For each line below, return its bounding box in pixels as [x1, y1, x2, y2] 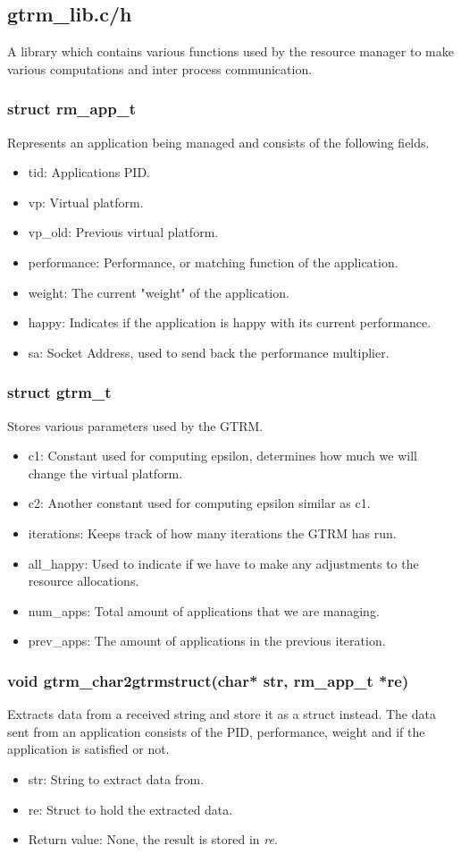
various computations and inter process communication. [7, 59, 313, 78]
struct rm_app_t [7, 97, 137, 120]
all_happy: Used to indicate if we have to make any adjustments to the [28, 554, 419, 572]
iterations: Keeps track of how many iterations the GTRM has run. [28, 523, 397, 542]
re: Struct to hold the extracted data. [28, 799, 233, 818]
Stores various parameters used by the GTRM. [7, 416, 264, 435]
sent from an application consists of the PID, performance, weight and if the [7, 722, 425, 740]
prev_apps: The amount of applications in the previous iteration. [28, 631, 386, 650]
